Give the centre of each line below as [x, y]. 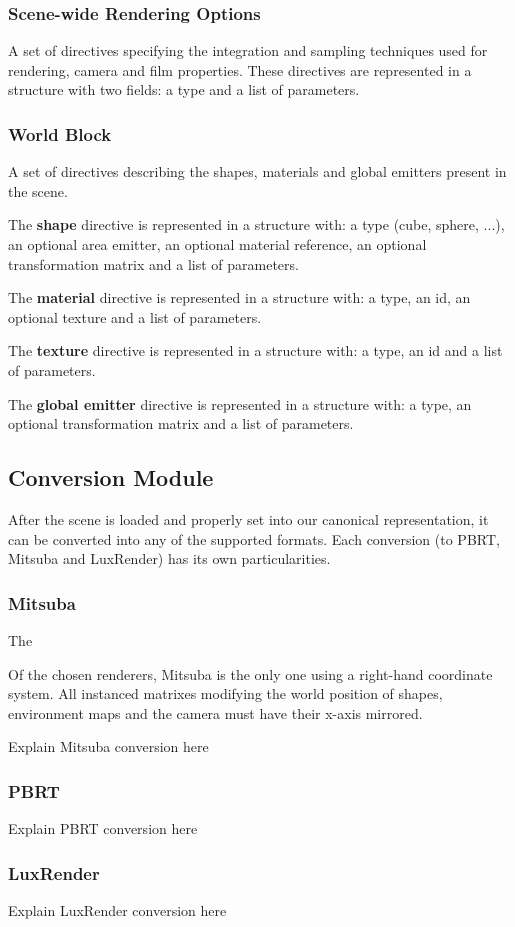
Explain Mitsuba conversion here [108, 746]
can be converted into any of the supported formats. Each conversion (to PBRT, [254, 538]
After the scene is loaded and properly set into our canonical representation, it [248, 518]
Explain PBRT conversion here [103, 828]
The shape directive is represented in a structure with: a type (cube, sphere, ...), [256, 224]
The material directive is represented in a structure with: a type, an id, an [239, 297]
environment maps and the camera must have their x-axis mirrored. [215, 712]
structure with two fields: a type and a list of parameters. [184, 89]
